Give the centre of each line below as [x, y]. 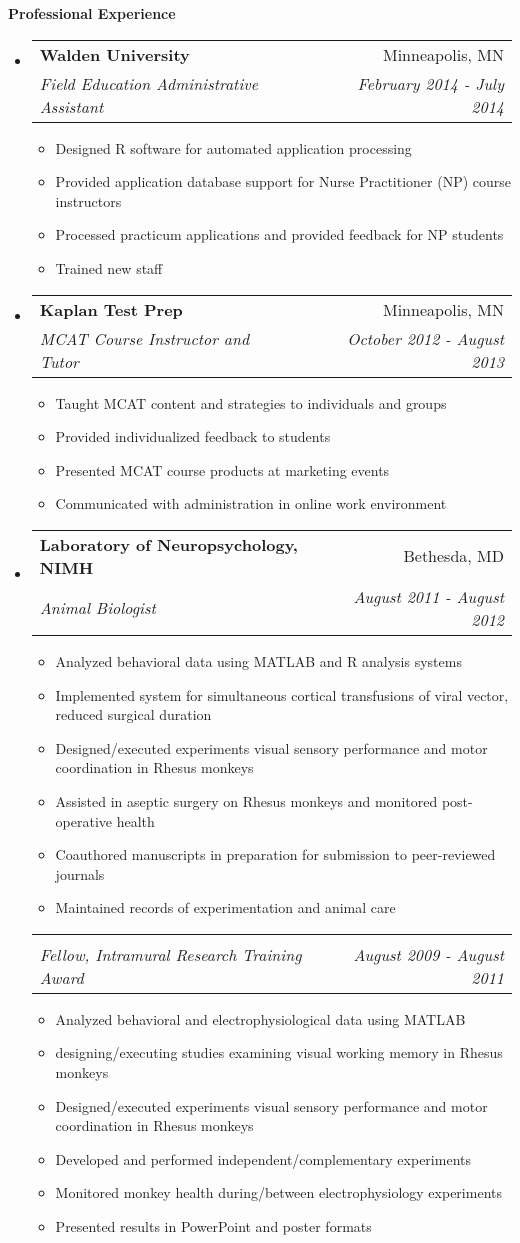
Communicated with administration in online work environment [251, 503]
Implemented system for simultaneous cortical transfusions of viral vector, [282, 694]
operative [84, 820]
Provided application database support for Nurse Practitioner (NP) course [283, 181]
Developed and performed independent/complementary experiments [263, 1158]
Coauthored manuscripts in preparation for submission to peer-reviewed [275, 854]
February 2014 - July [430, 83]
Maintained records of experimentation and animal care [225, 907]
